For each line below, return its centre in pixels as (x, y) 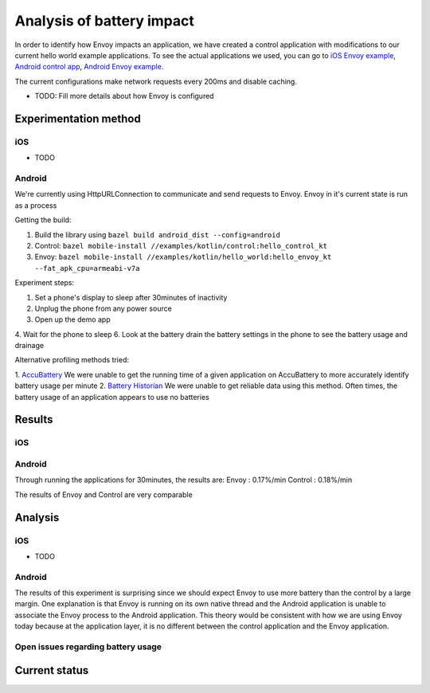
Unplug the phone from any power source (104, 308)
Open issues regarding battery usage (88, 647)
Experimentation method (78, 118)
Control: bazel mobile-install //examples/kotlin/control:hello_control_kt (181, 245)
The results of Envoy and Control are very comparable (104, 495)
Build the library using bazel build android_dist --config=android (157, 234)
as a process (36, 205)
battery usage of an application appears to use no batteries (112, 397)
